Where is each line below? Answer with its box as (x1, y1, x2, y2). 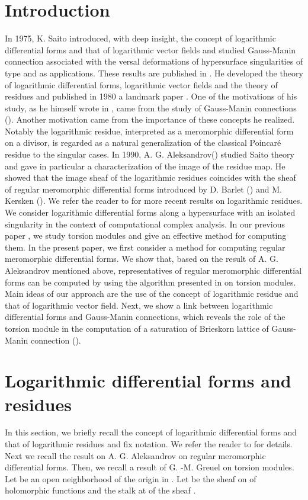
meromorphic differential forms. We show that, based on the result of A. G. (5, 252, 278, 265)
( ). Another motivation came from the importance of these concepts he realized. (5, 113, 295, 126)
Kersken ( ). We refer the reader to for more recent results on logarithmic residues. (5, 194, 303, 207)
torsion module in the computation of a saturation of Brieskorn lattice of (5, 322, 269, 334)
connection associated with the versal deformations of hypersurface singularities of (5, 55, 303, 68)
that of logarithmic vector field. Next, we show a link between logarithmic (5, 299, 273, 311)
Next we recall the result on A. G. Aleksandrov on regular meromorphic (5, 449, 266, 461)
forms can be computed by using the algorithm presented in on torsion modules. (5, 275, 296, 288)
